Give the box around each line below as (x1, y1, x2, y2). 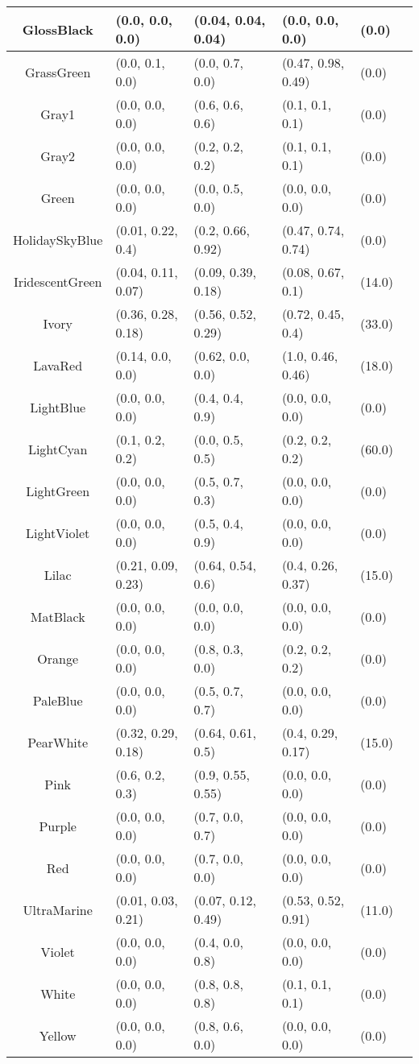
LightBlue (30, 397, 86, 416)
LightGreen (26, 481, 90, 500)
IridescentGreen (13, 271, 102, 291)
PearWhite (27, 732, 89, 751)
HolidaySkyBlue (13, 230, 103, 249)
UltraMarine (23, 900, 93, 919)
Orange (37, 648, 79, 668)
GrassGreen (24, 62, 91, 81)
